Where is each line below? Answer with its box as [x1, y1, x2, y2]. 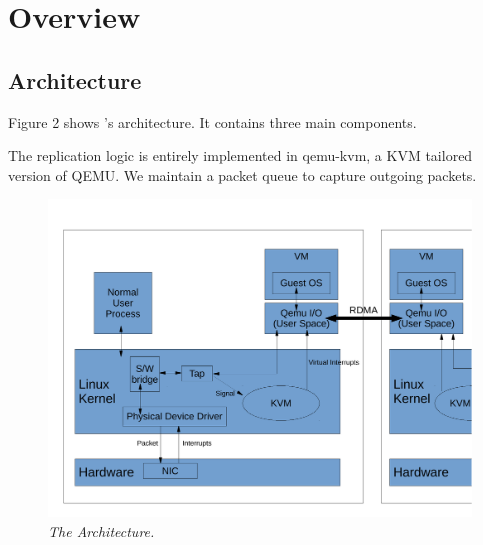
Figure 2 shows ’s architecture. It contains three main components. [8, 111, 417, 132]
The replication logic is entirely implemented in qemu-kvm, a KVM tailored [8, 145, 473, 166]
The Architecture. [48, 520, 155, 541]
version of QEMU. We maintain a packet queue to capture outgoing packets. [8, 164, 477, 185]
